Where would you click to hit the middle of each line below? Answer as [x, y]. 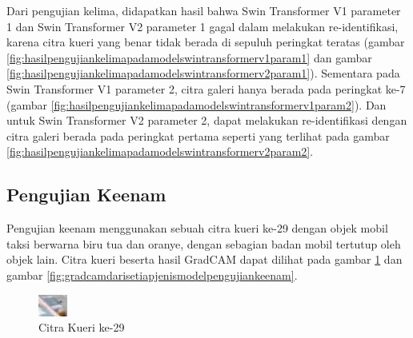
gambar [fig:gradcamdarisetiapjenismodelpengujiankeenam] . [152, 274]
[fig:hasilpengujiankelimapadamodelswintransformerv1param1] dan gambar [189, 57]
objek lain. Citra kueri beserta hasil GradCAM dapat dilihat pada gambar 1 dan [204, 259]
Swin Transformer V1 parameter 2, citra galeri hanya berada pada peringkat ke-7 [206, 88]
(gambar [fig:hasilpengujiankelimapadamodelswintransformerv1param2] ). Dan [196, 104]
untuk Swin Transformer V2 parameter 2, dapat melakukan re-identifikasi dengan [207, 120]
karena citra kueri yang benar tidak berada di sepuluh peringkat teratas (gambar [206, 42]
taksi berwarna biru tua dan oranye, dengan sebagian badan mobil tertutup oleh [204, 243]
